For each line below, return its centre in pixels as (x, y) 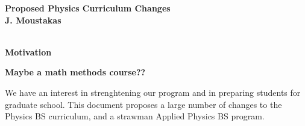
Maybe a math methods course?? (75, 72)
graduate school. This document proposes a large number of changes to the (143, 104)
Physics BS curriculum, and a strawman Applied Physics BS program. (135, 116)
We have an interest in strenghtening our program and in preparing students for (153, 92)
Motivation (28, 52)
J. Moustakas (33, 20)
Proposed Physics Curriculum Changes (88, 8)
